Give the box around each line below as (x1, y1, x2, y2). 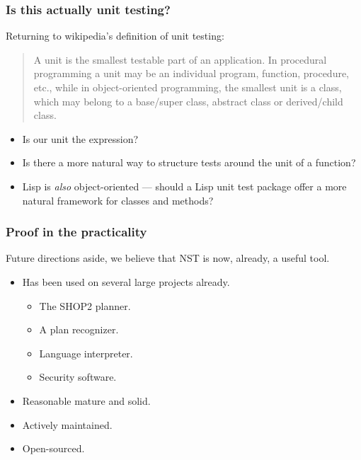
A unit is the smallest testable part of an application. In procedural (33, 52, 327, 67)
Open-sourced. (22, 441, 85, 456)
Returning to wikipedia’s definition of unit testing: (6, 28, 224, 43)
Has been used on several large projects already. (22, 274, 230, 289)
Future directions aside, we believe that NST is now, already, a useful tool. (6, 251, 330, 265)
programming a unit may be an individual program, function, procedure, (33, 66, 350, 81)
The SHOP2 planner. (39, 298, 131, 313)
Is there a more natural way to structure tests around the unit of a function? (22, 155, 356, 170)
